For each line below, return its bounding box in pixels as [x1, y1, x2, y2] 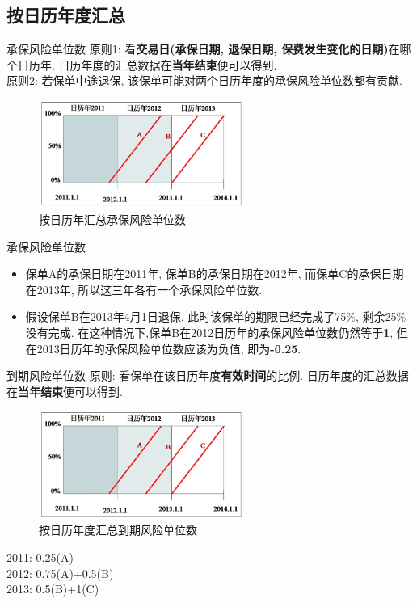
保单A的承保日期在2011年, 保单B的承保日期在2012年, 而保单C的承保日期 [25, 265, 404, 282]
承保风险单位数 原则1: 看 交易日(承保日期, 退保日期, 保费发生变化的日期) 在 [6, 40, 400, 57]
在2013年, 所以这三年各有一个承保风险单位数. [25, 280, 263, 297]
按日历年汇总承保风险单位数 [39, 211, 186, 228]
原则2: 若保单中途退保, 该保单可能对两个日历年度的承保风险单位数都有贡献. [6, 72, 402, 89]
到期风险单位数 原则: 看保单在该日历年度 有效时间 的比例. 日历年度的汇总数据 [6, 367, 409, 384]
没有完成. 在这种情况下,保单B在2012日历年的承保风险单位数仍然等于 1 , [25, 323, 394, 340]
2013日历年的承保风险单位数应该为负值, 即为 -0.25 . [36, 339, 301, 356]
